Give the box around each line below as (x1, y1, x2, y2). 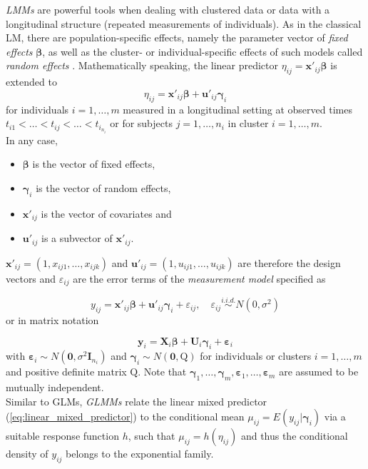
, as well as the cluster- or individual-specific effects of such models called (42, 44, 363, 59)
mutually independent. (6, 380, 104, 395)
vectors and (6, 271, 56, 286)
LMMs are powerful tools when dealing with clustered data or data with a (6, 2, 330, 16)
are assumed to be (279, 364, 359, 379)
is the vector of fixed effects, (32, 156, 155, 171)
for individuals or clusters (200, 348, 312, 363)
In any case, (6, 132, 58, 147)
